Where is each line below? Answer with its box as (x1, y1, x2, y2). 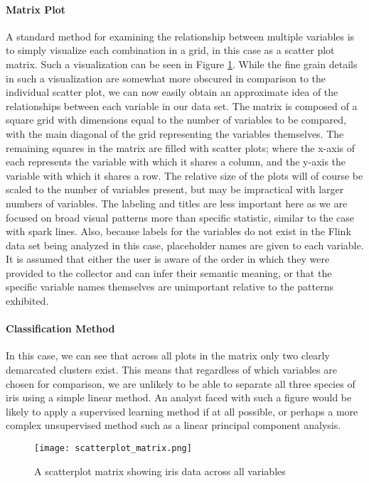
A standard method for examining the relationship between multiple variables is (6, 28, 355, 43)
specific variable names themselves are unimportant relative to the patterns (6, 279, 333, 294)
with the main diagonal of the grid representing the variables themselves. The (6, 126, 344, 141)
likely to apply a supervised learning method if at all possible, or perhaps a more (6, 403, 358, 418)
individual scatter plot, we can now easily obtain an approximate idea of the (6, 85, 338, 99)
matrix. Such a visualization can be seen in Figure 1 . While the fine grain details (6, 56, 358, 71)
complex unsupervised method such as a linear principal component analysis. (6, 418, 341, 433)
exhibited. (6, 293, 49, 308)
